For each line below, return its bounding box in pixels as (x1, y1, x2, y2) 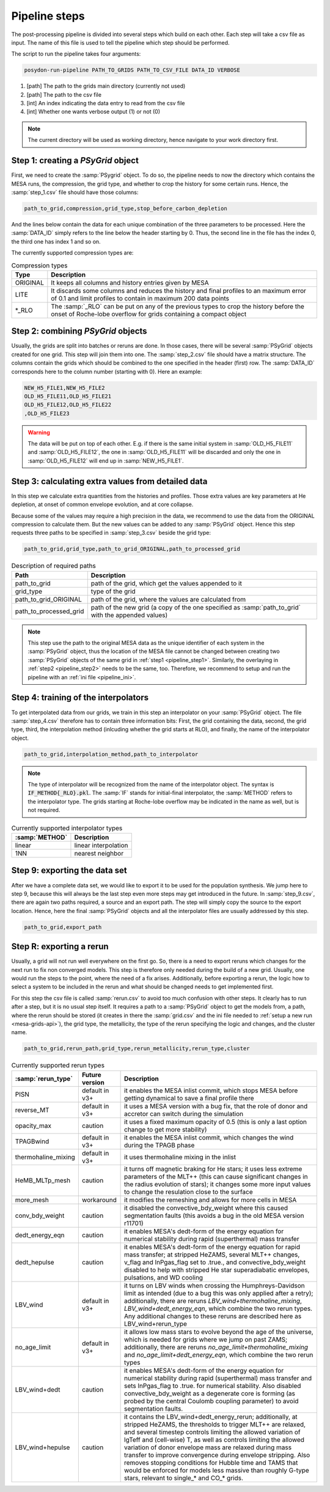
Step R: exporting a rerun (11, 941, 109, 952)
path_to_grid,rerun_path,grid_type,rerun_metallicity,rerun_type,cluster (24, 1045, 250, 1052)
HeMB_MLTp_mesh (15, 1176, 70, 1184)
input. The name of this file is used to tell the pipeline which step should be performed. (11, 39, 230, 46)
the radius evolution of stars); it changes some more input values (124, 1180, 311, 1188)
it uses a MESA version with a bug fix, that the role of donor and (124, 1102, 308, 1110)
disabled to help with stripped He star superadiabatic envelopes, (124, 1266, 310, 1274)
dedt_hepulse (15, 1258, 54, 1266)
